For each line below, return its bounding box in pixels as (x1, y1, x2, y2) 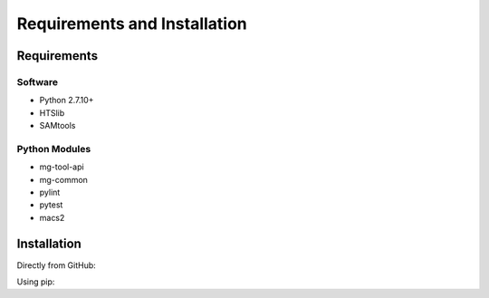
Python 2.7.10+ (39, 95, 94, 106)
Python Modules (16, 142, 91, 155)
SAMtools (39, 120, 76, 131)
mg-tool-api (39, 161, 85, 172)
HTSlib (39, 107, 65, 118)
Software (16, 75, 59, 88)
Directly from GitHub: (16, 259, 97, 271)
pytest (39, 199, 63, 210)
